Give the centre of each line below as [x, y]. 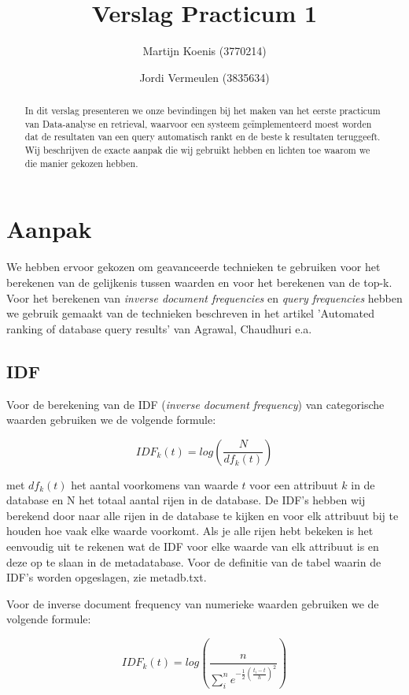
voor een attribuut [294, 484]
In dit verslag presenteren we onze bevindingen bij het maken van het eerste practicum [203, 111]
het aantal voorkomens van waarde [155, 484]
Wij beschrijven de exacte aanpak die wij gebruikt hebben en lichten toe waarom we [197, 150]
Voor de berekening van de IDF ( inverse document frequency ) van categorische [195, 404]
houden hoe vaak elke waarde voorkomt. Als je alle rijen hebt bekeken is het [190, 531]
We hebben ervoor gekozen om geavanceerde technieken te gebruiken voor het [193, 267]
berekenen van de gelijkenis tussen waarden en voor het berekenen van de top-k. [199, 282]
